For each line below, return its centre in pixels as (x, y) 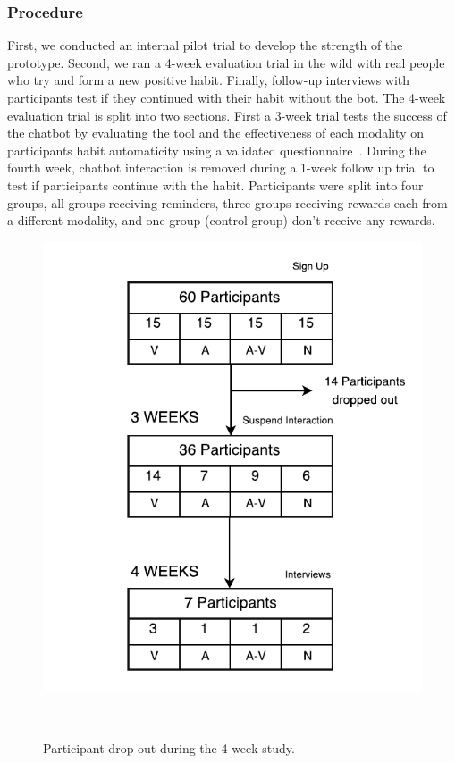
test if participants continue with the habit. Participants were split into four (215, 184)
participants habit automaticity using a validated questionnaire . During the (217, 150)
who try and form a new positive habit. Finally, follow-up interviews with (209, 80)
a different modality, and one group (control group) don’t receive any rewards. (221, 220)
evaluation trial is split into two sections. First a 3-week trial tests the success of (227, 115)
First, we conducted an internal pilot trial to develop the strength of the (205, 45)
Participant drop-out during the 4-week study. (169, 747)
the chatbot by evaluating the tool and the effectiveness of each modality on (216, 133)
